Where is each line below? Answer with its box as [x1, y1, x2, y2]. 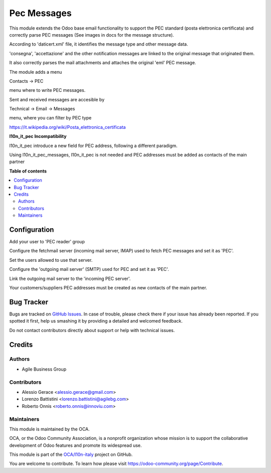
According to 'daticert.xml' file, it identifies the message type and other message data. [9, 41, 188, 47]
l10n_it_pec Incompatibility [9, 133, 67, 139]
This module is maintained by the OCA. [9, 426, 90, 432]
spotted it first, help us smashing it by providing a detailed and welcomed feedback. [9, 318, 183, 324]
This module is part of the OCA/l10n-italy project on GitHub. [9, 451, 133, 457]
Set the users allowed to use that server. [9, 257, 93, 263]
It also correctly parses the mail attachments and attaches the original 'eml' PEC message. [9, 60, 196, 66]
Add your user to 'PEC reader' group [9, 239, 85, 245]
